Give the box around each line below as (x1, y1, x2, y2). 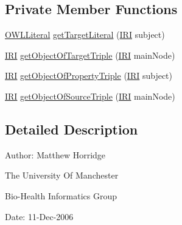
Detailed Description (5, 119, 138, 138)
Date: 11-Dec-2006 (5, 210, 74, 223)
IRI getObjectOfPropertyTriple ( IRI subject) (5, 69, 173, 82)
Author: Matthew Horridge (5, 148, 106, 161)
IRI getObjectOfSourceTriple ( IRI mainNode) (5, 89, 175, 102)
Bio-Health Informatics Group (5, 189, 117, 202)
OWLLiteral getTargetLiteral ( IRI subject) (5, 28, 165, 41)
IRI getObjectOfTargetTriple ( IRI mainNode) (5, 48, 175, 61)
